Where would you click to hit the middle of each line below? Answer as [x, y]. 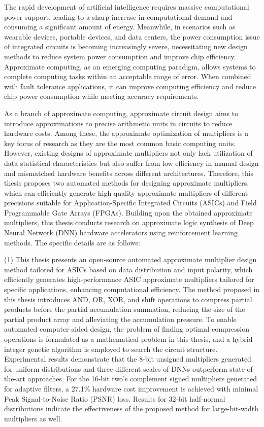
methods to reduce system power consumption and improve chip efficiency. [120, 56]
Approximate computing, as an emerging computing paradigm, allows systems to [130, 66]
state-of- [242, 368]
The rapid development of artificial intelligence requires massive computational [127, 7]
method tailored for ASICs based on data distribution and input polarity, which [128, 269]
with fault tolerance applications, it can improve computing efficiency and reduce [130, 86]
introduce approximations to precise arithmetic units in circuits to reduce [118, 123]
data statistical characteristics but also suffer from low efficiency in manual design [131, 163]
